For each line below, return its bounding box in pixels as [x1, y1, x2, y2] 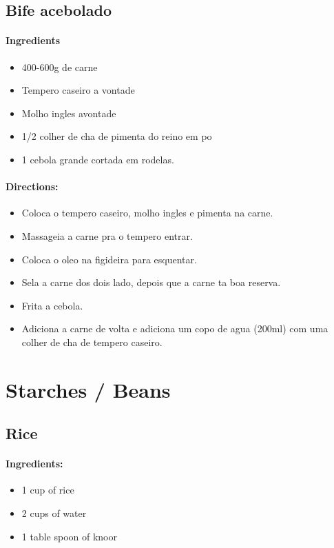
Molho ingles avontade [21, 105, 116, 120]
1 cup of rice [21, 483, 74, 497]
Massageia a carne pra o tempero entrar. [21, 228, 193, 243]
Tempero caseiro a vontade [21, 83, 135, 97]
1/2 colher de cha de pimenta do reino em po [21, 129, 212, 143]
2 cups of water [21, 506, 87, 520]
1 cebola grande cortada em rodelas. [21, 152, 174, 166]
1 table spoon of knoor [21, 529, 117, 543]
